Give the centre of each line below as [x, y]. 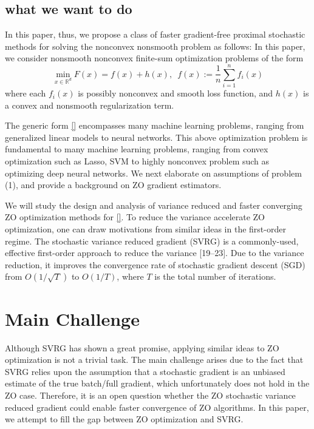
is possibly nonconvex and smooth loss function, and [176, 93]
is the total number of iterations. [215, 276]
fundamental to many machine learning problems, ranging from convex [137, 149]
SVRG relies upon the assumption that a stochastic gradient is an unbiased [145, 371]
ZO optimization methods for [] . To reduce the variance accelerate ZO [135, 217]
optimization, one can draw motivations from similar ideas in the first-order [145, 229]
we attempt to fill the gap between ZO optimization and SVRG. [124, 419]
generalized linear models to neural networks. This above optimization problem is [156, 137]
